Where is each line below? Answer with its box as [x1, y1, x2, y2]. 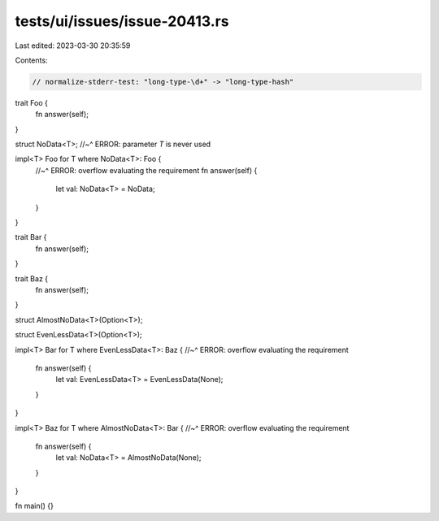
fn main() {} [15, 501, 54, 511]
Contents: [15, 55, 48, 65]
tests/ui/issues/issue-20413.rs [15, 12, 229, 30]
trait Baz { [15, 273, 49, 284]
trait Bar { [15, 232, 47, 242]
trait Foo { [15, 98, 49, 107]
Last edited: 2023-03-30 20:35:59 [15, 41, 131, 50]
